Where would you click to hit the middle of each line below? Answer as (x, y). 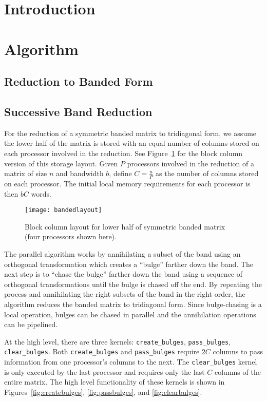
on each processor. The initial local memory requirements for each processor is (127, 183)
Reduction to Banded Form (79, 81)
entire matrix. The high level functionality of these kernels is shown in (115, 382)
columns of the (238, 371)
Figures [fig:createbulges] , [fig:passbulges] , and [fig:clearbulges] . (103, 392)
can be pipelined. (31, 324)
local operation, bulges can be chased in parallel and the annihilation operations (130, 314)
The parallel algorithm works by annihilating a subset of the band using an (122, 253)
